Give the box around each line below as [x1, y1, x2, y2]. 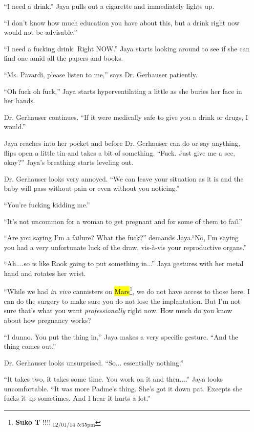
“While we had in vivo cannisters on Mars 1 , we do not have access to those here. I [4, 285, 250, 296]
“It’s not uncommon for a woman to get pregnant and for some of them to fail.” [4, 216, 242, 226]
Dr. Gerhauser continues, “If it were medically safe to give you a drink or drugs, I [4, 112, 248, 122]
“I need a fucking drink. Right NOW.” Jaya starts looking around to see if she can [4, 43, 250, 53]
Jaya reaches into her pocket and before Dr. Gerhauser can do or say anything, [4, 137, 240, 148]
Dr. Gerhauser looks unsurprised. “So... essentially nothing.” [4, 357, 184, 367]
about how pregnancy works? [4, 315, 91, 325]
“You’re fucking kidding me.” [4, 199, 90, 209]
